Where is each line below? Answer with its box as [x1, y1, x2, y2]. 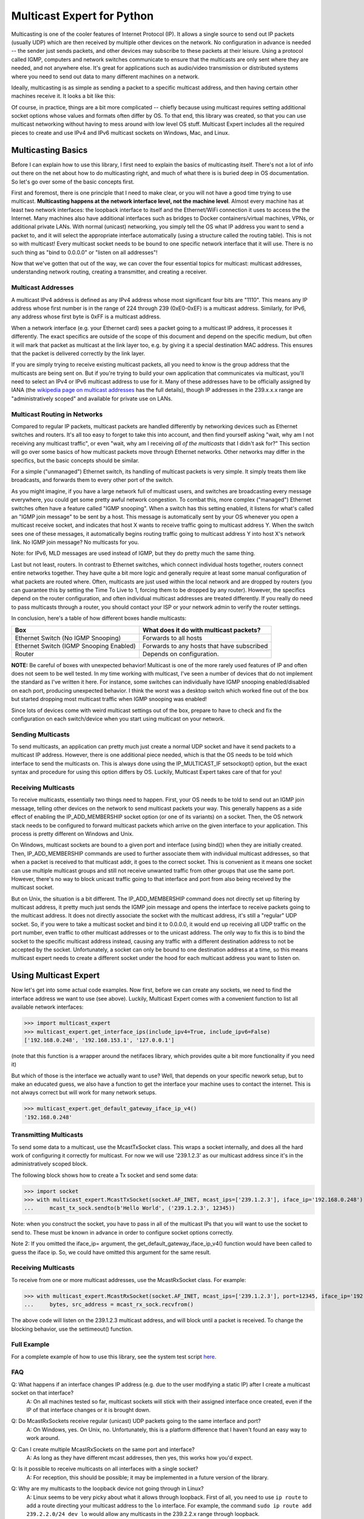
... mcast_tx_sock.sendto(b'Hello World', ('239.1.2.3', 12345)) [24, 1205, 235, 1212]
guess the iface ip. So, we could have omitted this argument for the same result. [11, 1249, 212, 1256]
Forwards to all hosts [143, 634, 203, 642]
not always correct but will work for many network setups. [11, 1089, 157, 1096]
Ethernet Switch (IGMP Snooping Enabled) [15, 642, 136, 650]
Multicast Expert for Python [11, 9, 154, 22]
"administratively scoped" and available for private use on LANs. [11, 395, 173, 402]
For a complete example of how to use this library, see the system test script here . [11, 1353, 217, 1360]
